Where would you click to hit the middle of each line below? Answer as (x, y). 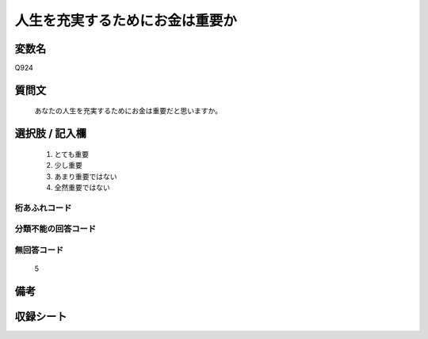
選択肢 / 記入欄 (51, 133)
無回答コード (39, 249)
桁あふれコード (43, 208)
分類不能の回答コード (55, 229)
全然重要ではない (82, 188)
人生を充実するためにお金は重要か (126, 21)
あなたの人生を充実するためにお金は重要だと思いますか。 (128, 111)
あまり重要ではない (86, 176)
